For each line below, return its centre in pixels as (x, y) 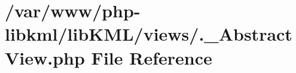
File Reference (152, 57)
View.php (45, 57)
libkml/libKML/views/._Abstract (149, 34)
